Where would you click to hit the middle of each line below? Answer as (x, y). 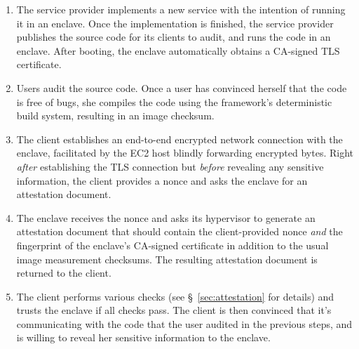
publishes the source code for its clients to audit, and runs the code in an (174, 37)
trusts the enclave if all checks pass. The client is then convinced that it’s (174, 310)
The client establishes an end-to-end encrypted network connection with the (179, 139)
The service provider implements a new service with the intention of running (181, 9)
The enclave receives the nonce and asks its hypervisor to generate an (166, 217)
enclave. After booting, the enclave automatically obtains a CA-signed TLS (178, 50)
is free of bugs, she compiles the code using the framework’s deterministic (174, 101)
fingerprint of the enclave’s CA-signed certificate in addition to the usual (172, 245)
